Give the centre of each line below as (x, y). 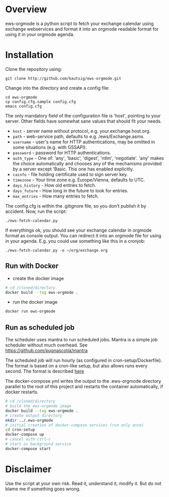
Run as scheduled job (40, 327)
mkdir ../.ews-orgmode (29, 420)
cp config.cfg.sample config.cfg (41, 102)
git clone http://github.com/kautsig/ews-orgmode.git (63, 78)
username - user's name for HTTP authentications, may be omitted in (84, 142)
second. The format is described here (45, 371)
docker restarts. (22, 392)
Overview (26, 9)
